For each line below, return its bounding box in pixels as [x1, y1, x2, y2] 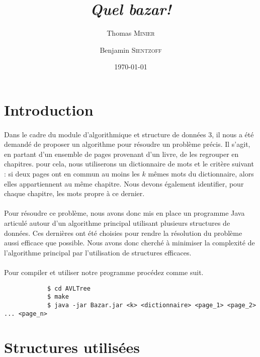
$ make [47, 293, 69, 301]
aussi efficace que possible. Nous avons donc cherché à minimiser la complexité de [4, 237, 255, 248]
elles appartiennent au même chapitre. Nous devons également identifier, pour [4, 178, 244, 189]
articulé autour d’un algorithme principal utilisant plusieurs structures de [4, 218, 230, 228]
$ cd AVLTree [47, 285, 91, 292]
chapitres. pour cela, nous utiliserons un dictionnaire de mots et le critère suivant [4, 158, 254, 169]
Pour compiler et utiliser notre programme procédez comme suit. [4, 267, 204, 277]
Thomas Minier [107, 28, 155, 38]
